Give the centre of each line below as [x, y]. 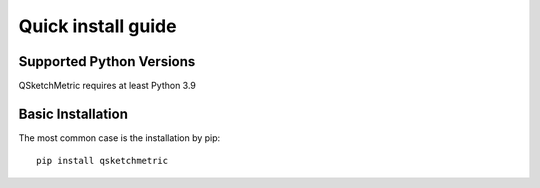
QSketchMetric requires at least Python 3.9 [107, 86]
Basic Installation [73, 113]
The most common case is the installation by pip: [119, 137]
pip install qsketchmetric [102, 161]
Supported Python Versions [107, 61]
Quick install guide [97, 26]
